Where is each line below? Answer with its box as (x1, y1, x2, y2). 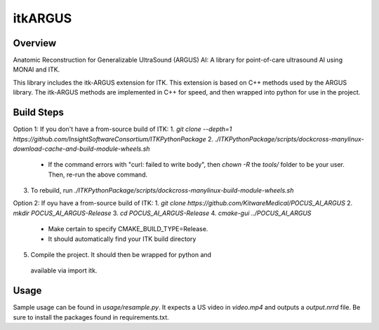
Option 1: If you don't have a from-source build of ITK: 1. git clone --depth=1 (13, 125, 232, 133)
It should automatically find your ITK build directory (48, 235, 197, 243)
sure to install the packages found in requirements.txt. (13, 312, 170, 322)
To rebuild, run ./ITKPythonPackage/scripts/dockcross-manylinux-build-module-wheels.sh (30, 186, 294, 195)
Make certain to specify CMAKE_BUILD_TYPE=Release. (48, 225, 208, 233)
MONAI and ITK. (13, 65, 60, 74)
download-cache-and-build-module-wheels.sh (13, 144, 150, 153)
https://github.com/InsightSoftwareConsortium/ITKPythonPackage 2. (13, 135, 214, 143)
